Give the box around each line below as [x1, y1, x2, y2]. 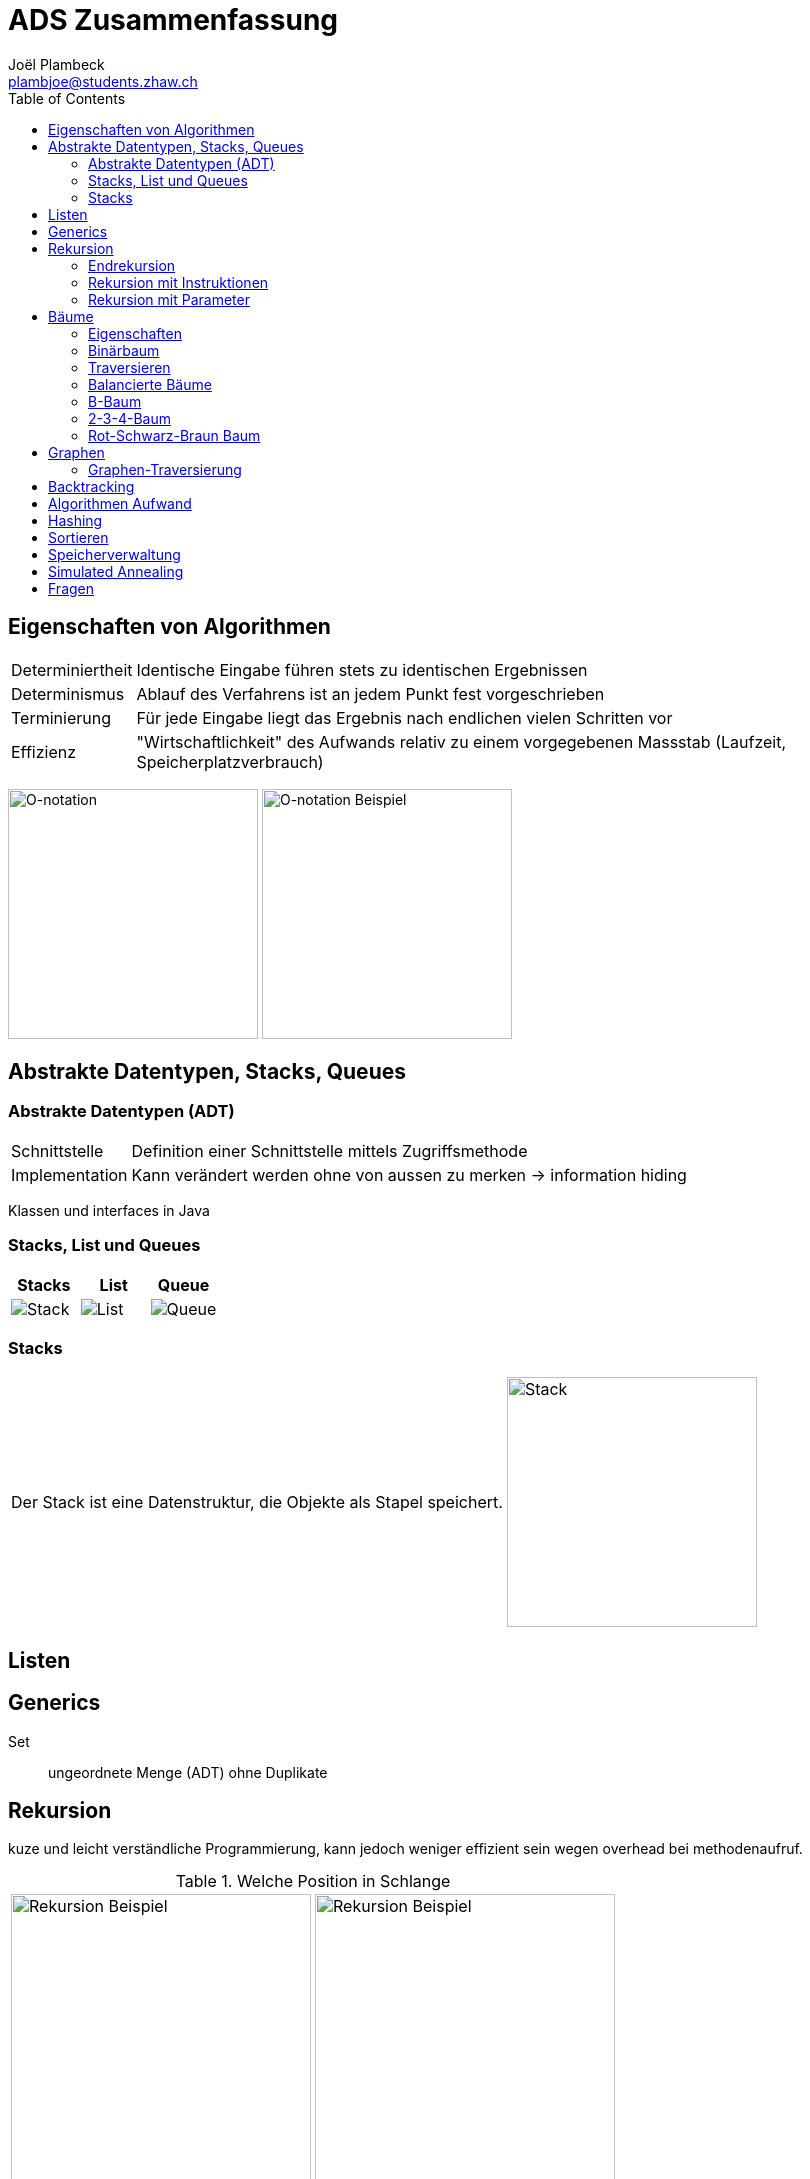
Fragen [48, 579, 95, 597]
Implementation [11, 1164, 128, 1185]
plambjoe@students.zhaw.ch [8, 72, 198, 90]
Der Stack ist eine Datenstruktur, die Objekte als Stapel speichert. [11, 1492, 503, 1513]
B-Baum [88, 392, 142, 410]
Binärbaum [88, 341, 160, 359]
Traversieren [88, 358, 171, 376]
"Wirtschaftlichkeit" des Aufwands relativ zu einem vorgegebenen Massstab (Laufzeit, [136, 731, 787, 752]
